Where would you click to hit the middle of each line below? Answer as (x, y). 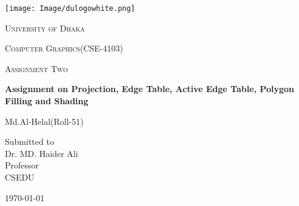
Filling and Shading (47, 101)
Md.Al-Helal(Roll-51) (44, 121)
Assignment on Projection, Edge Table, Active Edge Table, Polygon (149, 89)
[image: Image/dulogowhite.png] (70, 8)
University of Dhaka (45, 28)
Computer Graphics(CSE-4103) (64, 48)
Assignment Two (36, 68)
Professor (22, 165)
